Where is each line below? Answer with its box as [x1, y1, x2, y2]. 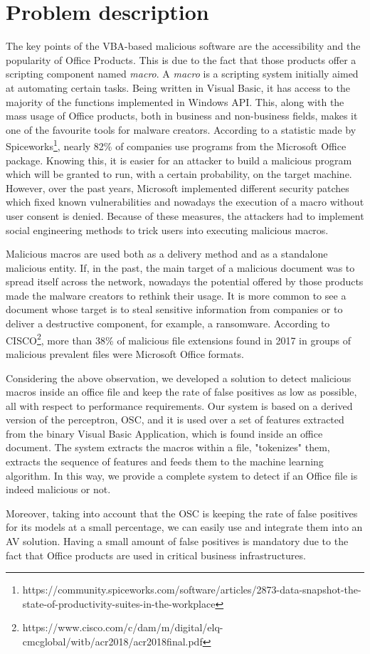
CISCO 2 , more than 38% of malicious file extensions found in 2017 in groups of [6, 330, 351, 347]
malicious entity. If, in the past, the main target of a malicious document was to [6, 260, 355, 275]
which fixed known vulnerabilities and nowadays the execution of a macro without [6, 194, 364, 209]
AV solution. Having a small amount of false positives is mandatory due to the [6, 534, 349, 549]
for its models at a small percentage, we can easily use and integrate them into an [6, 519, 363, 534]
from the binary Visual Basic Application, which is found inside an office [6, 426, 323, 441]
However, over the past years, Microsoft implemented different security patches [6, 180, 349, 195]
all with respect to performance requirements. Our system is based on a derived [6, 398, 353, 413]
